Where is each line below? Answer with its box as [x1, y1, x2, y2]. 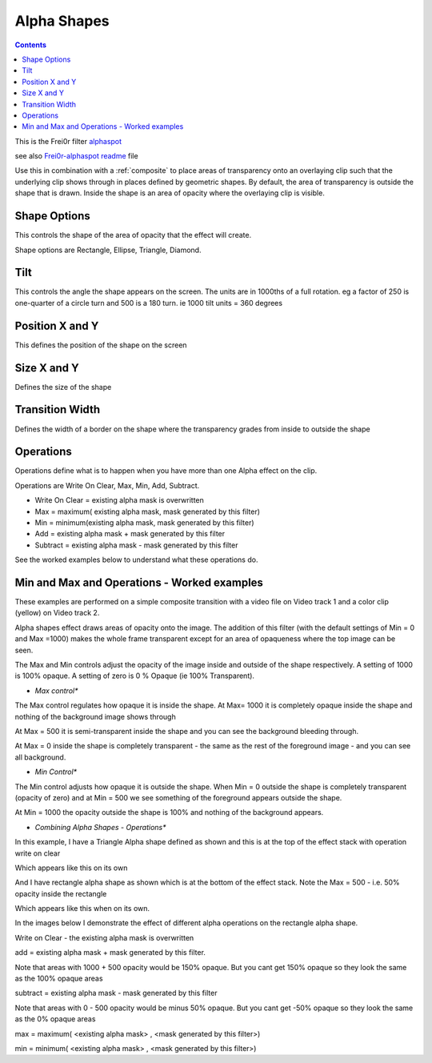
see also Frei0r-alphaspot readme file [14, 151, 139, 161]
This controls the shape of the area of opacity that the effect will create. [14, 231, 252, 240]
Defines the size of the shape [14, 382, 112, 391]
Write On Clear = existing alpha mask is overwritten [34, 495, 204, 505]
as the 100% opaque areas [14, 973, 103, 984]
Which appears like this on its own [14, 863, 128, 872]
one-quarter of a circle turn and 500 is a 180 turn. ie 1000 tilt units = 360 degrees [14, 298, 283, 307]
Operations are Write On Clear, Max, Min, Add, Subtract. [14, 480, 200, 490]
